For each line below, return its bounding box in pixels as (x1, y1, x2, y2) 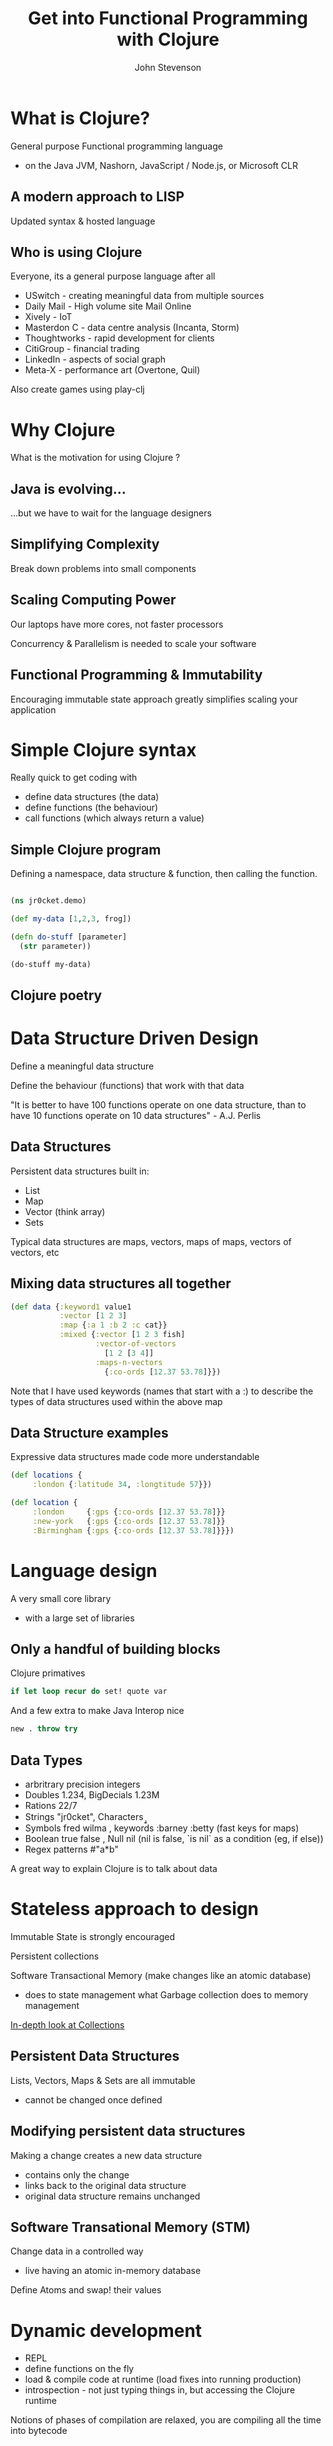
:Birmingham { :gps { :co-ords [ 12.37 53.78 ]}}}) (32, 1525, 235, 1536)
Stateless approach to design (10, 1898, 259, 1921)
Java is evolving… (10, 480, 127, 497)
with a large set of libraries (24, 1612, 135, 1624)
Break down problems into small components (10, 562, 197, 574)
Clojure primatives (10, 1667, 86, 1679)
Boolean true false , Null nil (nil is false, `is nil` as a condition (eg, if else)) (24, 1832, 324, 1844)
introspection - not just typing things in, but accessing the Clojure (24, 2384, 296, 2396)
